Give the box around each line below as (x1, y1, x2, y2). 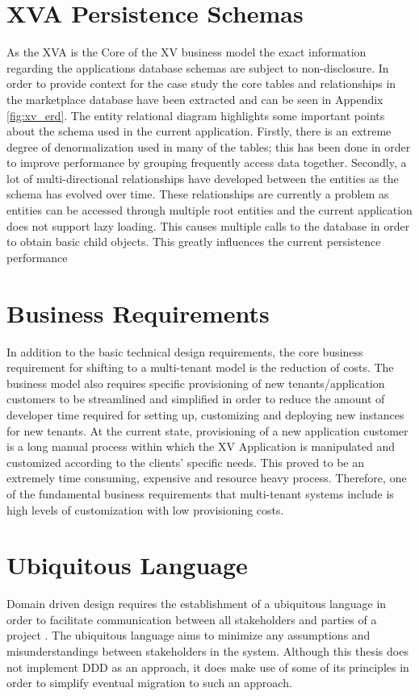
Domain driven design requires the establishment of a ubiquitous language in (6, 595, 387, 612)
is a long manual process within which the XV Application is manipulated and (6, 438, 396, 455)
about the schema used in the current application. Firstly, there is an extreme (6, 123, 392, 140)
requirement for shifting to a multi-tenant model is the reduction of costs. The (6, 359, 394, 376)
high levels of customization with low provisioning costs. (6, 501, 284, 518)
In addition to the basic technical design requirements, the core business (6, 343, 363, 360)
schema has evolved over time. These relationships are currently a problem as (6, 185, 389, 202)
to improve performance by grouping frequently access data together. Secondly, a (6, 154, 407, 171)
